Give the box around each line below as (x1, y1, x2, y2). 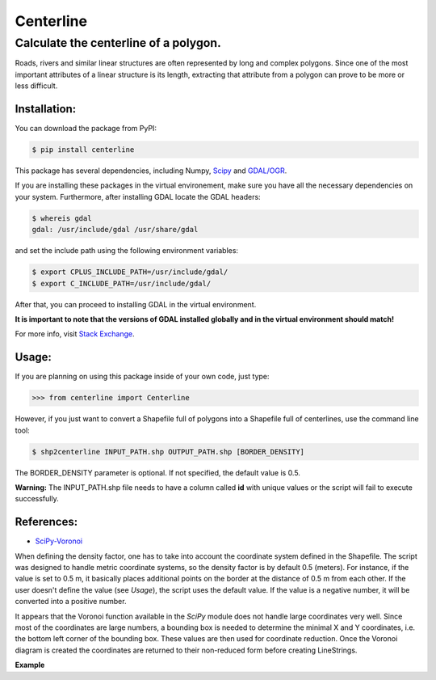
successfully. (15, 494, 60, 504)
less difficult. (15, 81, 58, 91)
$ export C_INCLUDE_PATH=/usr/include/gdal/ (31, 279, 212, 288)
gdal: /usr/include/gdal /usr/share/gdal (31, 225, 199, 234)
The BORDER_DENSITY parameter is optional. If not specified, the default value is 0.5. (15, 467, 300, 477)
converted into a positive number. (15, 597, 127, 606)
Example (15, 660, 45, 670)
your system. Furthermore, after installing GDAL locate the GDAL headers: (15, 192, 262, 201)
